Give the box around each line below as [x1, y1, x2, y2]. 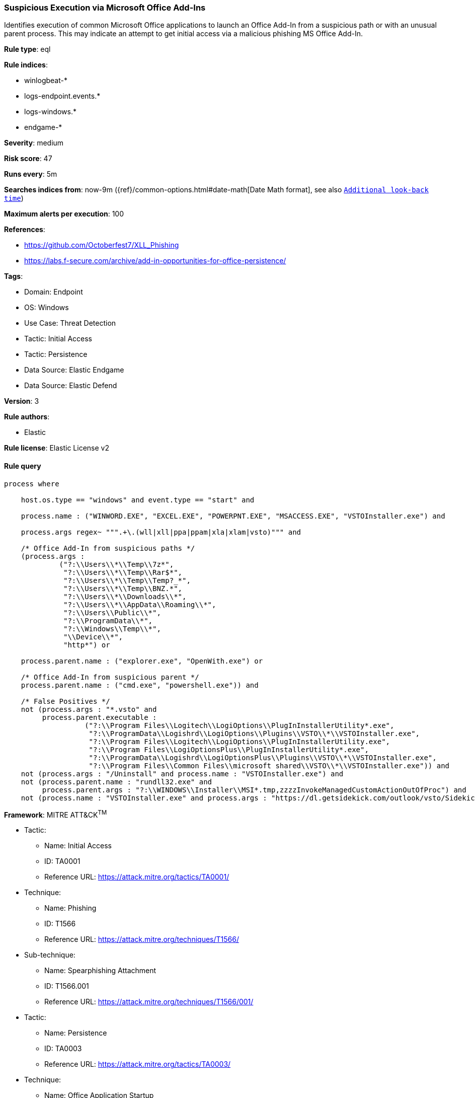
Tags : [4, 272, 23, 281]
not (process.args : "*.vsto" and [21, 705, 157, 713]
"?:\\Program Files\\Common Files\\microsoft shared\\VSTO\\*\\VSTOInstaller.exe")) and [89, 761, 450, 770]
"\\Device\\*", [63, 632, 123, 641]
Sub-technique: [24, 950, 75, 960]
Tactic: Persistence [24, 350, 88, 359]
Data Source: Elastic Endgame [24, 365, 124, 375]
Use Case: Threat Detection [24, 319, 116, 328]
